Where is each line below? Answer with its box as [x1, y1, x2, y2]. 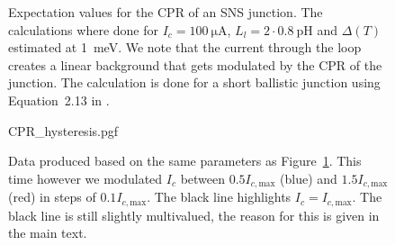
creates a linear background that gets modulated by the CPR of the [8, 55, 382, 74]
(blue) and [280, 168, 337, 187]
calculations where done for [8, 20, 158, 39]
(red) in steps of [8, 187, 96, 206]
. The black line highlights [147, 187, 292, 206]
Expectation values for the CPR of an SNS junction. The [8, 3, 323, 21]
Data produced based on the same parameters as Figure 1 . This [8, 151, 362, 170]
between [180, 168, 226, 187]
